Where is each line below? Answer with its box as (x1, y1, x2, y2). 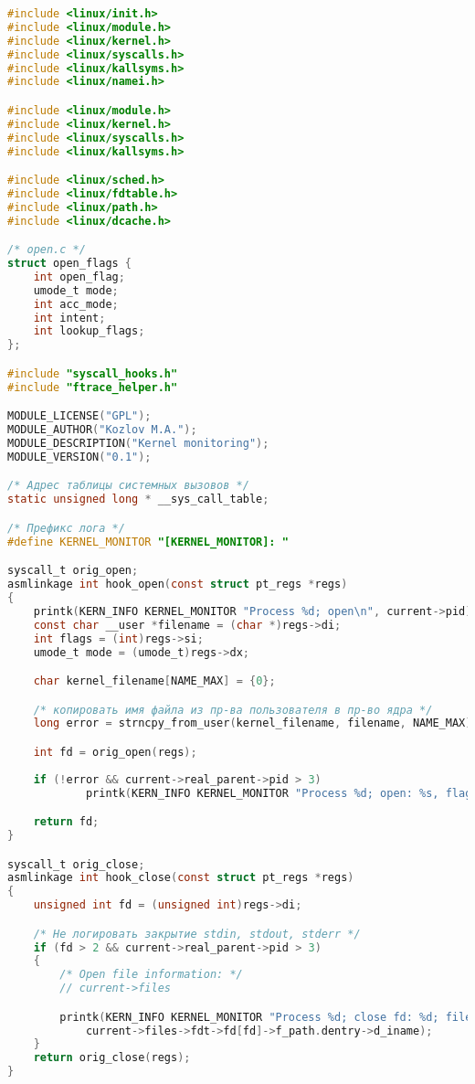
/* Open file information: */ (59, 968, 243, 982)
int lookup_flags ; (33, 324, 145, 338)
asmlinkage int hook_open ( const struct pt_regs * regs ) (7, 578, 348, 591)
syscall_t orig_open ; (7, 564, 139, 578)
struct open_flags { (7, 257, 132, 271)
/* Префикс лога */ (7, 521, 125, 535)
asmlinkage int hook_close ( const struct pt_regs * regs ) (7, 871, 354, 885)
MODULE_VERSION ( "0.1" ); (7, 450, 152, 463)
